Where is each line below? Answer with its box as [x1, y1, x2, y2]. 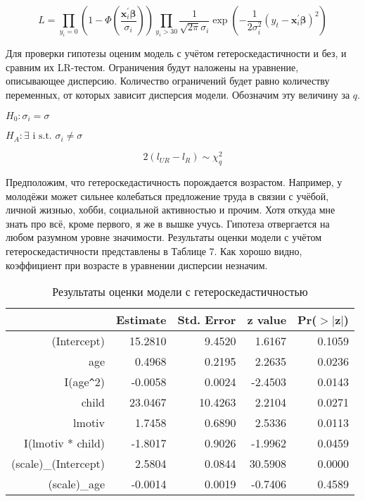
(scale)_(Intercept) [11, 455, 105, 472]
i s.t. [32, 131, 52, 142]
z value [247, 311, 287, 328]
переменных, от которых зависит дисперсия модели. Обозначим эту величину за [6, 87, 350, 102]
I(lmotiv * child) [23, 435, 105, 452]
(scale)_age [48, 476, 105, 493]
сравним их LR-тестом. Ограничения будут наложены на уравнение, [6, 59, 299, 74]
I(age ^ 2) [64, 373, 105, 390]
